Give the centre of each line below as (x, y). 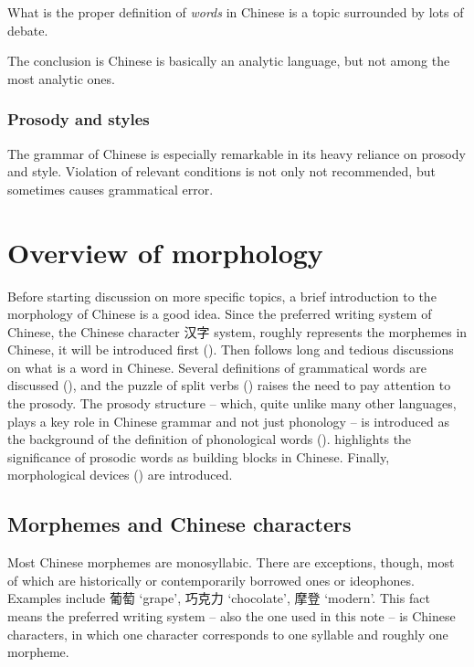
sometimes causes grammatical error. (111, 189)
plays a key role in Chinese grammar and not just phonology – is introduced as (228, 421)
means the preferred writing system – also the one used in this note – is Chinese (232, 616)
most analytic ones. (61, 78)
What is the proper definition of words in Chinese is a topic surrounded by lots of (236, 12)
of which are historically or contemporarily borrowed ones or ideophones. (211, 580)
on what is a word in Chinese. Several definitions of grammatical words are (217, 367)
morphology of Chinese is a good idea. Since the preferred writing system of (220, 314)
